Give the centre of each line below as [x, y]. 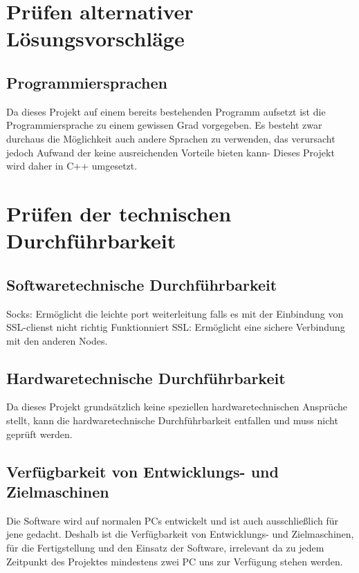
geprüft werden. [39, 434]
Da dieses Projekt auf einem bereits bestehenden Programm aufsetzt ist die [166, 111]
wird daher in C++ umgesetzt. [72, 166]
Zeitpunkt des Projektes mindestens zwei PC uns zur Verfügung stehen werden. [175, 561]
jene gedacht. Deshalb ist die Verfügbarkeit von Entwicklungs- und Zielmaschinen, [180, 534]
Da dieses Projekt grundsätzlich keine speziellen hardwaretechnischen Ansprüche [177, 407]
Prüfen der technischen [119, 213]
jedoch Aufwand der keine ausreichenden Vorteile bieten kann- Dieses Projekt [171, 152]
